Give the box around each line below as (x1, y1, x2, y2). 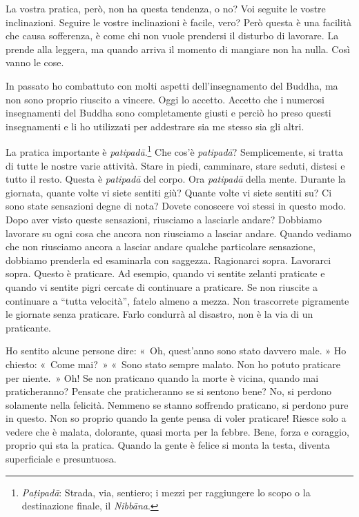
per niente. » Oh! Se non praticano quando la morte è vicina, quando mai (6, 370, 319, 385)
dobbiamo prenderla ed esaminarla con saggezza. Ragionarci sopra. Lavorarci (6, 252, 331, 267)
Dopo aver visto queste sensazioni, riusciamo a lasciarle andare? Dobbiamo (6, 212, 322, 226)
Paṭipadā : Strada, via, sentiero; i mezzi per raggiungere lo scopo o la (21, 485, 311, 499)
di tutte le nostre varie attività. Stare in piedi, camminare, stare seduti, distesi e (6, 158, 345, 172)
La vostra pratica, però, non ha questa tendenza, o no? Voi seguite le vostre (6, 1, 326, 15)
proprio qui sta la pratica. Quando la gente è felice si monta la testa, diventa (6, 438, 330, 452)
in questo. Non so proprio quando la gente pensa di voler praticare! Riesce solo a (6, 411, 347, 425)
